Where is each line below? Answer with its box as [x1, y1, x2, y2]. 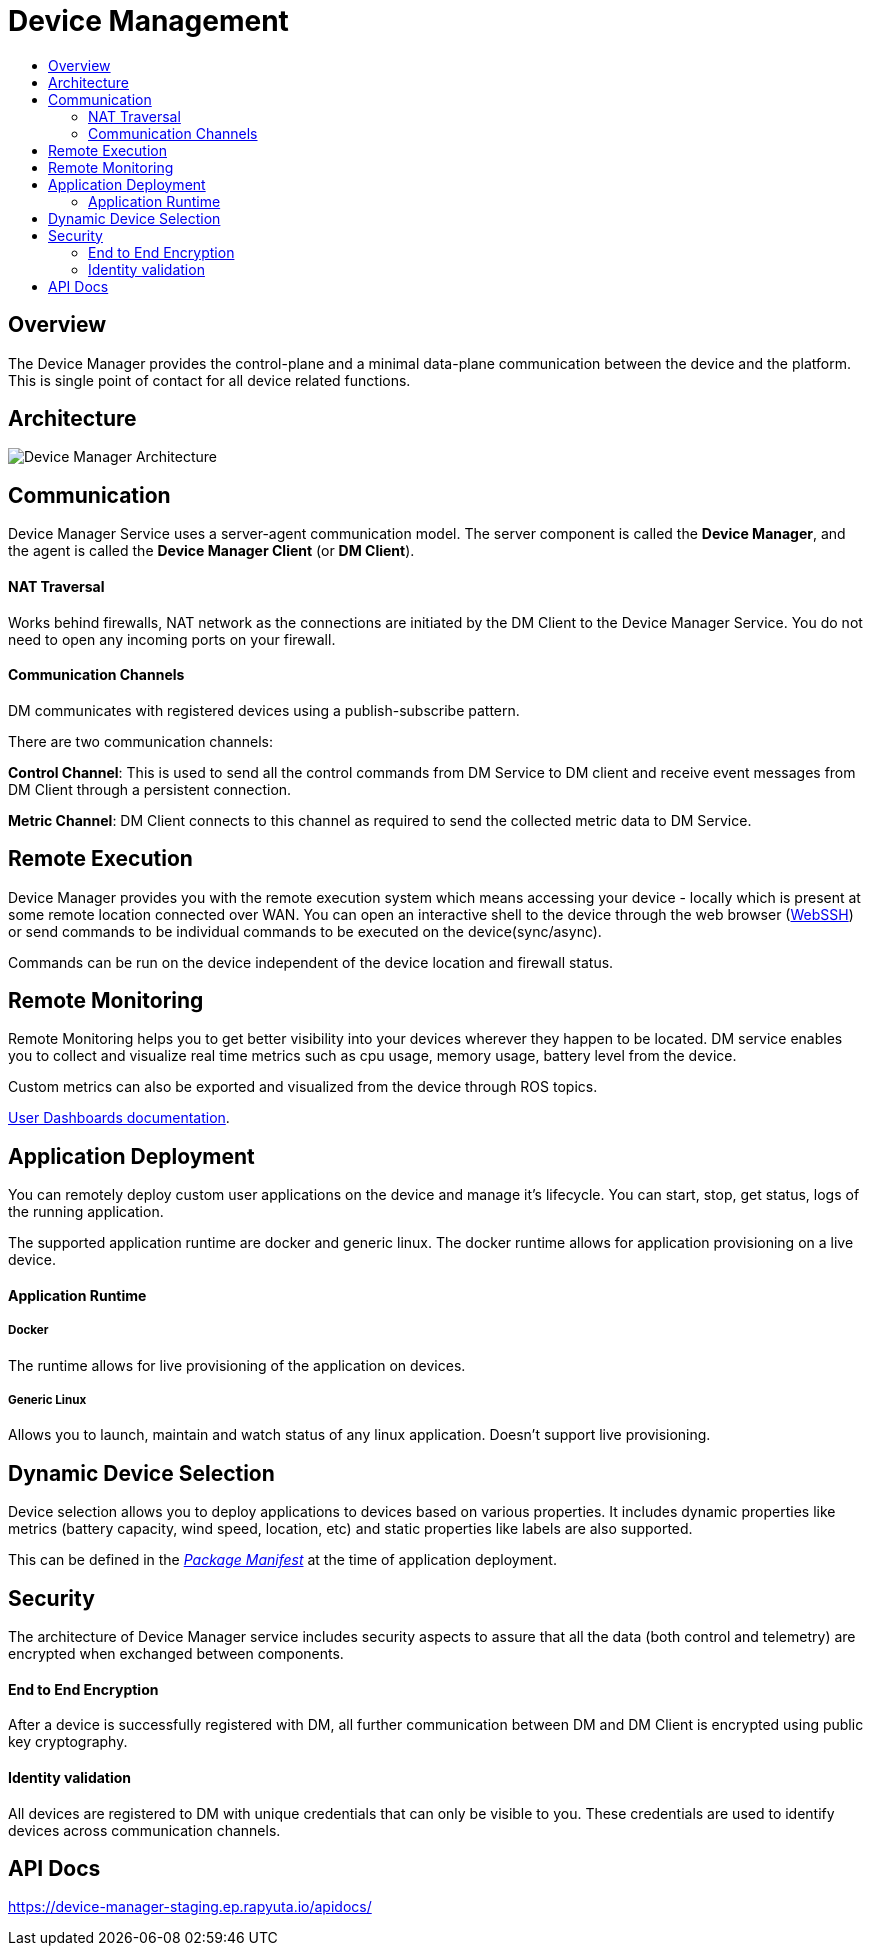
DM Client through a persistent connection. [8, 780, 292, 798]
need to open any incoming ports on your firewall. [8, 630, 336, 648]
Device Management [8, 4, 289, 38]
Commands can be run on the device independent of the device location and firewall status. [8, 953, 614, 971]
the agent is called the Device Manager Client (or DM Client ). [8, 542, 415, 560]
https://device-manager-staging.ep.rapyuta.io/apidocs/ [8, 1898, 372, 1916]
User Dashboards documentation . [8, 1109, 230, 1127]
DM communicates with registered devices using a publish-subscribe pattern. [8, 701, 520, 719]
